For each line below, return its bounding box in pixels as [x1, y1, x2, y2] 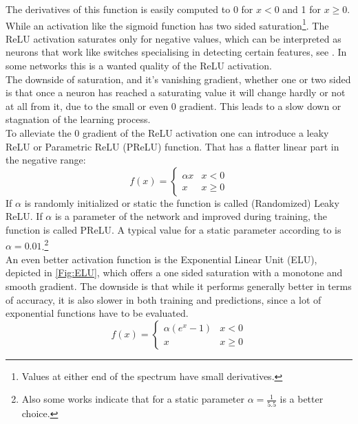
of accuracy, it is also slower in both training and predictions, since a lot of [6, 292, 322, 306]
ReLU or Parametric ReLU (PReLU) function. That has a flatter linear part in [6, 139, 339, 153]
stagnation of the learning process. [6, 112, 151, 126]
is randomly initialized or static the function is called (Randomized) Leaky [24, 195, 339, 210]
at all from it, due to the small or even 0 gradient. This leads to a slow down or [6, 98, 341, 113]
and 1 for [282, 2, 321, 16]
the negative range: [6, 153, 86, 167]
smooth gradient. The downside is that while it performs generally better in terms [6, 279, 352, 293]
